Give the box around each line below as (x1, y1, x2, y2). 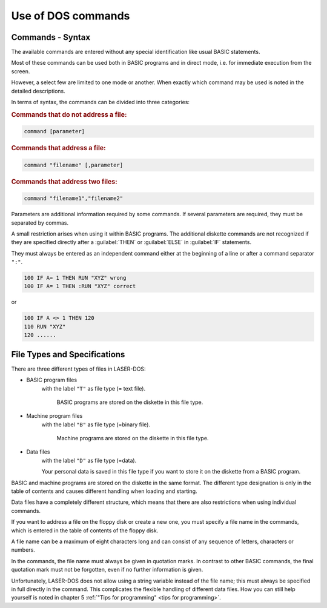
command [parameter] (24, 128, 85, 135)
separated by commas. (11, 219, 69, 226)
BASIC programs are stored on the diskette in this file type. (56, 398, 203, 406)
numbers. (11, 546, 36, 553)
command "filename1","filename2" (24, 195, 124, 202)
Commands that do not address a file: (11, 110, 127, 119)
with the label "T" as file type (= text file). (41, 385, 145, 392)
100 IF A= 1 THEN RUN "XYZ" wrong (24, 274, 127, 282)
